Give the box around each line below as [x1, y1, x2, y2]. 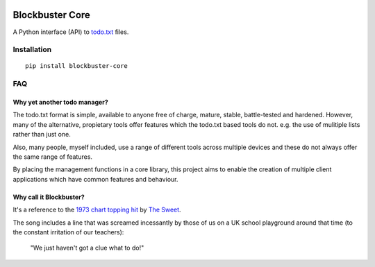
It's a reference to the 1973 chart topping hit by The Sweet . [12, 205, 181, 214]
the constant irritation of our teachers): [12, 227, 124, 236]
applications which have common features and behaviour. [12, 175, 178, 183]
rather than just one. [12, 130, 71, 139]
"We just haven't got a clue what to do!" [30, 243, 144, 252]
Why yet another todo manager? [12, 98, 109, 107]
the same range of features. [12, 153, 93, 161]
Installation [12, 45, 52, 55]
